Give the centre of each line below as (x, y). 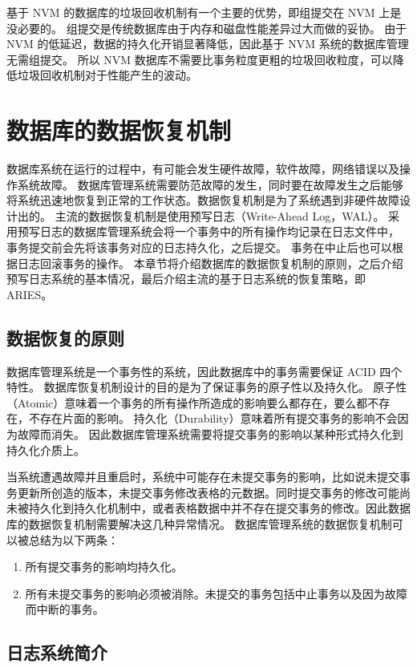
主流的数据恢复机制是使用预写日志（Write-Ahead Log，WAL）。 (220, 215)
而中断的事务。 (65, 609)
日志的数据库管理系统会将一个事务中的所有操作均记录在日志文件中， (219, 231)
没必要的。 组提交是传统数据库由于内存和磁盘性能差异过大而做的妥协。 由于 (207, 28)
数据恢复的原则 (65, 337)
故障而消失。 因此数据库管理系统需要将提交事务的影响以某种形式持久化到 (210, 434)
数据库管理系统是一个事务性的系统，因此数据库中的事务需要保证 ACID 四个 (204, 371)
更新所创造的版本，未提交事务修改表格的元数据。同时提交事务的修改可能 (208, 492)
